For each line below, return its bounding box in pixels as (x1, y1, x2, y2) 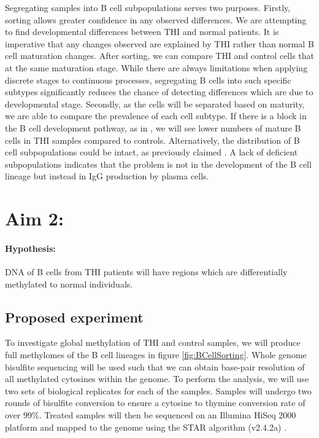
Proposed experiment (5, 307, 144, 326)
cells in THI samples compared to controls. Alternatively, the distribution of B (5, 133, 300, 146)
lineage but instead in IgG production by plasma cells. (5, 170, 209, 182)
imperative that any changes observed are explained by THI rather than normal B (5, 37, 314, 50)
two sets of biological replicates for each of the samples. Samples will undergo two (5, 384, 312, 397)
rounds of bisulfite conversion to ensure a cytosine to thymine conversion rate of (5, 396, 306, 409)
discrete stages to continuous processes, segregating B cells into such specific (5, 73, 291, 86)
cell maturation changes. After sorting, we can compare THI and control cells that (5, 49, 314, 62)
